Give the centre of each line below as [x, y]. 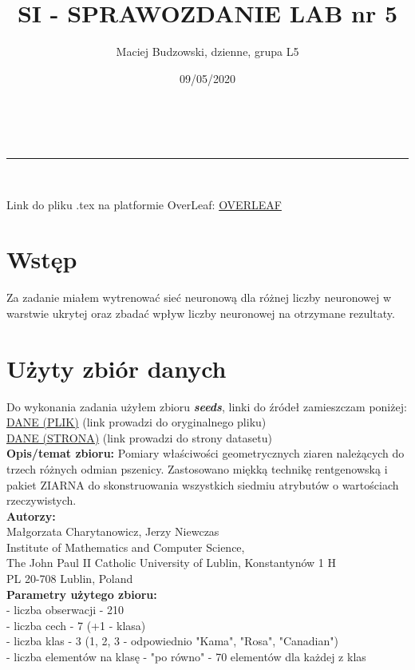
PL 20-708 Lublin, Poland [70, 579]
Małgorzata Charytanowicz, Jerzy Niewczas [113, 531]
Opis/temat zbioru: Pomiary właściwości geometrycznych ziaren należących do [206, 453]
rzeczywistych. [41, 500]
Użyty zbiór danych [117, 368]
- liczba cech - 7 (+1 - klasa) [76, 625]
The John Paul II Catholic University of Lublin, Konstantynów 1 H [172, 563]
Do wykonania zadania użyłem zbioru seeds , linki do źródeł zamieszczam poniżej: [207, 406]
